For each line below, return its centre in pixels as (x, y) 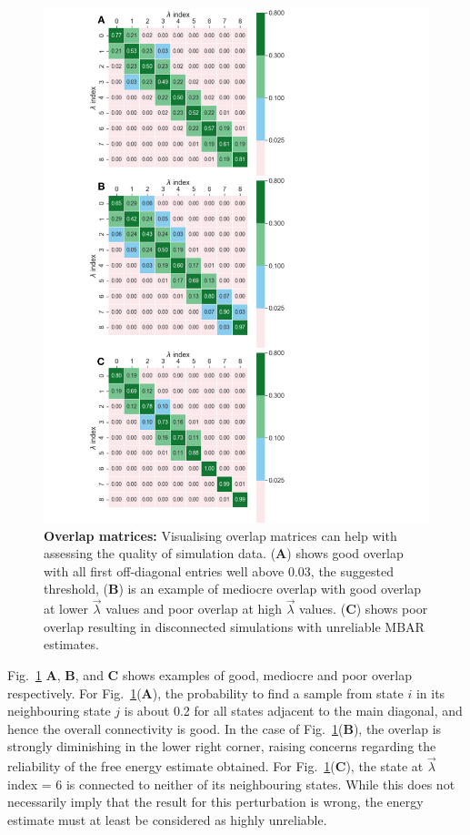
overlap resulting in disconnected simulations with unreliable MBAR (234, 626)
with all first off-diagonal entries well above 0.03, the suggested (219, 570)
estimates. (71, 644)
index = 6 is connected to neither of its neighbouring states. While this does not (231, 784)
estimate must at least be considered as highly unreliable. (167, 820)
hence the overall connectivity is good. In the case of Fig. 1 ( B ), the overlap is (225, 728)
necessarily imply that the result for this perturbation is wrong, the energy (215, 802)
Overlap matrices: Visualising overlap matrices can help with (220, 535)
